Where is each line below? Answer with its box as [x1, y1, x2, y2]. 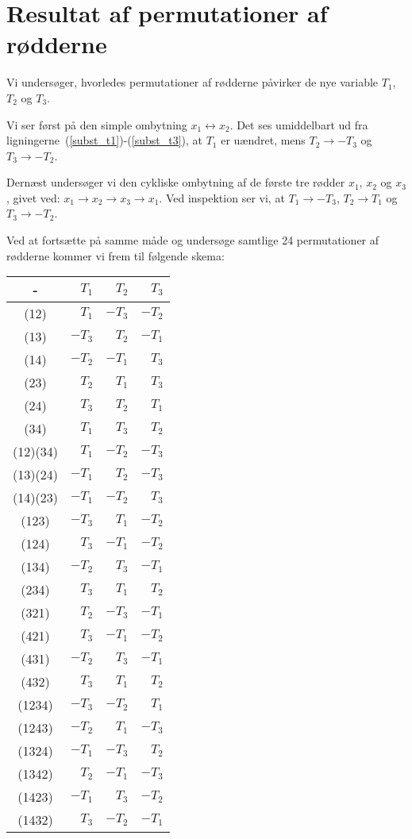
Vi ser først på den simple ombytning [6, 116, 187, 133]
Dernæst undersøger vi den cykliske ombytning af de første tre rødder [6, 174, 345, 191]
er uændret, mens [221, 132, 306, 148]
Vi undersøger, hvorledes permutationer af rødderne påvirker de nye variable [6, 74, 379, 90]
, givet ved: [6, 189, 60, 206]
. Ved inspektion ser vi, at [159, 189, 285, 206]
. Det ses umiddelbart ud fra [229, 116, 368, 133]
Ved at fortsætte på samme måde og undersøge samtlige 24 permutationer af [6, 232, 379, 248]
